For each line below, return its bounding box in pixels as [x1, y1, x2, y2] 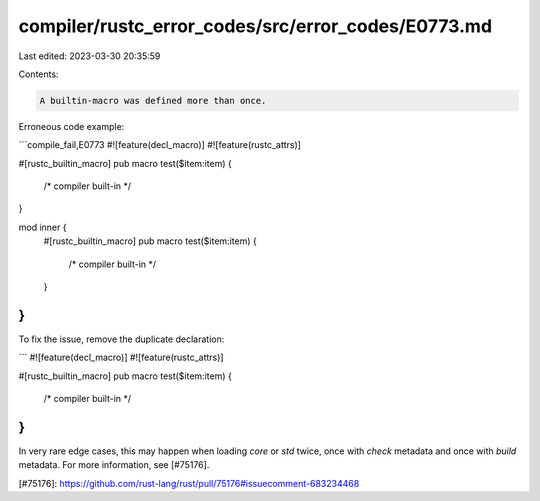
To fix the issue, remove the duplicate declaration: [18, 333, 225, 345]
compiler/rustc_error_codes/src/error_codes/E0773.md [18, 15, 493, 37]
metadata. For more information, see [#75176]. [18, 459, 210, 471]
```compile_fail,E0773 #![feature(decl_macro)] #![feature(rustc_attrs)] [18, 139, 302, 151]
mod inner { [18, 221, 67, 233]
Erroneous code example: [18, 120, 125, 132]
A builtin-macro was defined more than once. [39, 95, 267, 106]
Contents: [18, 68, 59, 80]
